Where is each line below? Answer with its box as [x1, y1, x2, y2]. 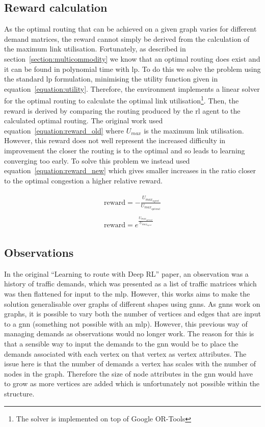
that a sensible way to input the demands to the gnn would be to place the [4, 338, 238, 349]
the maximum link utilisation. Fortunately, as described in [4, 43, 186, 54]
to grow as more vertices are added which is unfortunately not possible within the [4, 378, 260, 389]
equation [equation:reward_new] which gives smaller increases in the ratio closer [4, 165, 256, 176]
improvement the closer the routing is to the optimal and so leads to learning [4, 145, 245, 155]
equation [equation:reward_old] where [4, 125, 124, 136]
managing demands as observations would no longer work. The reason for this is [4, 328, 254, 339]
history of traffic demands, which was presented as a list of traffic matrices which [4, 278, 257, 289]
